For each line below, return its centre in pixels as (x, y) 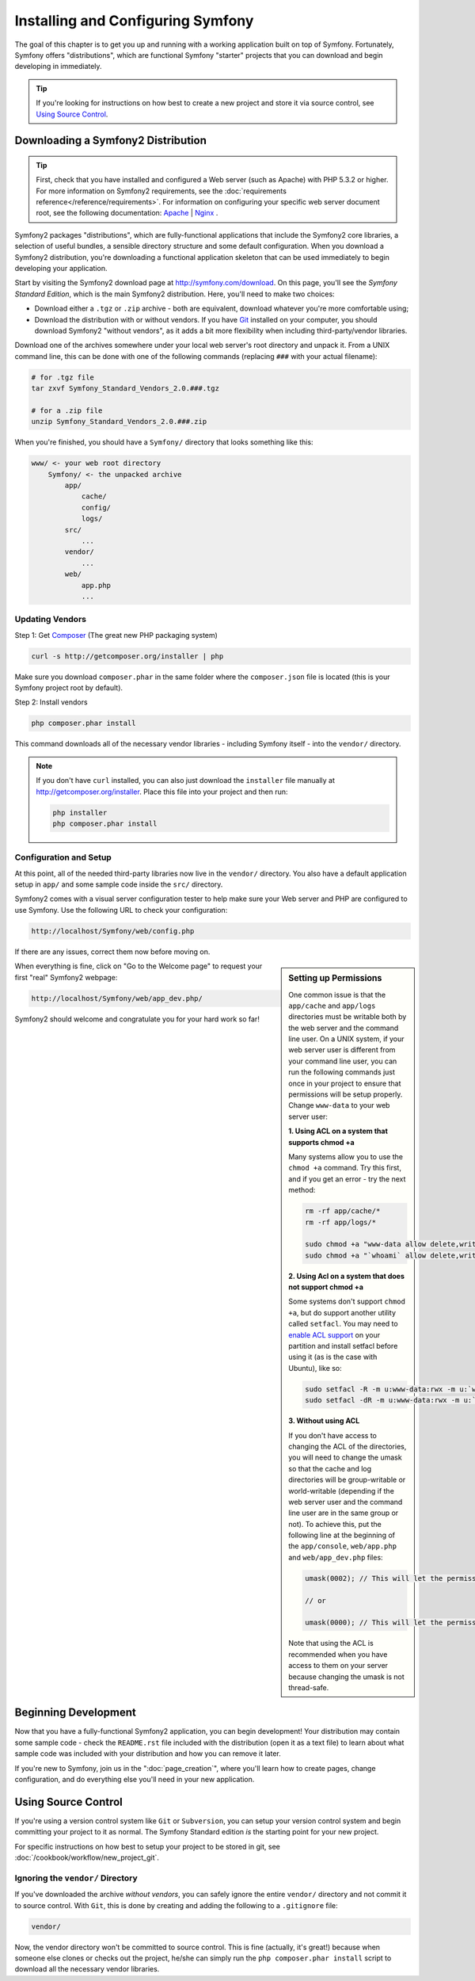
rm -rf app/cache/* (343, 1211)
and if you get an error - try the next (347, 1179)
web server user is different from (342, 1050)
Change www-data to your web (339, 1105)
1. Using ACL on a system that (338, 1131)
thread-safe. (309, 1687)
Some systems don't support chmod (347, 1302)
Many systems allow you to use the (346, 1156)
